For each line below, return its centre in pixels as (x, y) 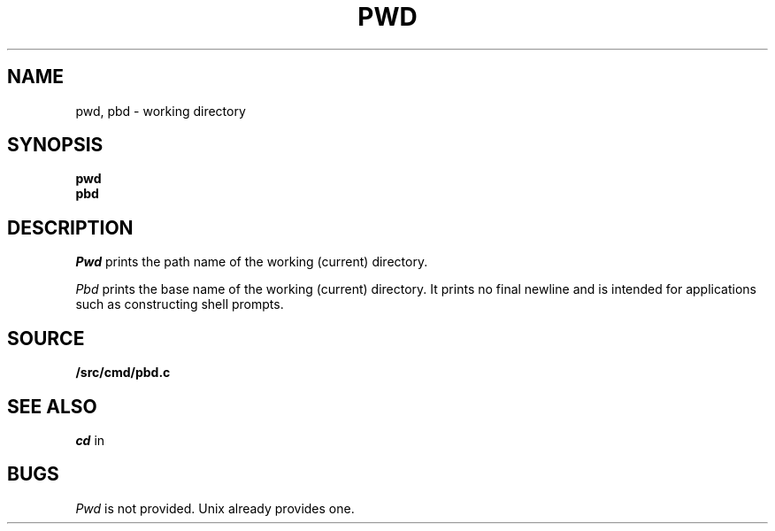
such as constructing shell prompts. (180, 304)
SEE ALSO (52, 406)
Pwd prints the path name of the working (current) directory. (252, 262)
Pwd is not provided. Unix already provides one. (215, 508)
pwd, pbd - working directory (161, 111)
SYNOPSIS (55, 145)
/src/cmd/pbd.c (123, 373)
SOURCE (46, 338)
